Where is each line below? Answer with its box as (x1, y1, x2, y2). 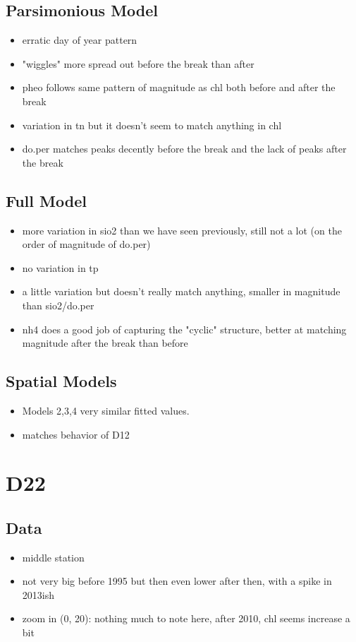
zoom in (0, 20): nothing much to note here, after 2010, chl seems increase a (22, 611, 350, 626)
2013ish (22, 587, 54, 602)
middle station (22, 549, 85, 564)
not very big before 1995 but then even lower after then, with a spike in (22, 573, 332, 588)
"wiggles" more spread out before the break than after (22, 56, 254, 71)
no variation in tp (22, 260, 99, 275)
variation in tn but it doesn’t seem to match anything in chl (22, 117, 282, 132)
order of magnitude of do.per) (22, 237, 151, 251)
